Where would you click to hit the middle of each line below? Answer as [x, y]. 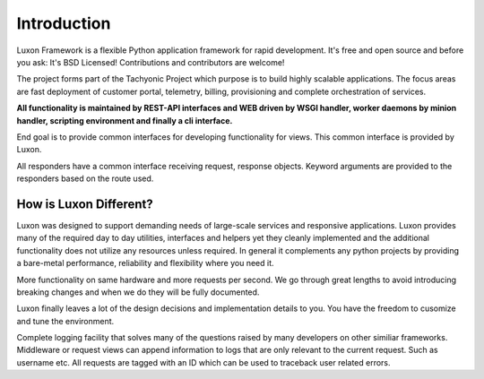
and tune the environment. [65, 321]
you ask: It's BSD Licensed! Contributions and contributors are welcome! [151, 62]
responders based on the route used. [85, 178]
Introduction [64, 23]
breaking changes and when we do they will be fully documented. [138, 292]
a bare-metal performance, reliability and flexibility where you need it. [145, 263]
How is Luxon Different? [85, 204]
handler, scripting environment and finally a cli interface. [125, 120]
